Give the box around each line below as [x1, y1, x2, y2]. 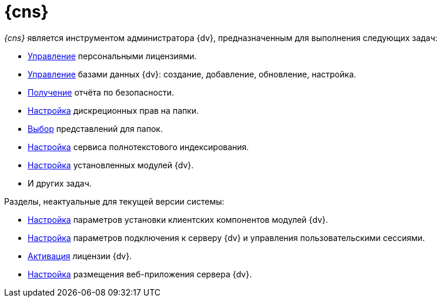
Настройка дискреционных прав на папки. [28, 105, 199, 116]
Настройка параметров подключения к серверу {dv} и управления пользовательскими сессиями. [28, 232, 425, 243]
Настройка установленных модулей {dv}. [28, 160, 194, 170]
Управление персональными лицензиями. [28, 50, 197, 61]
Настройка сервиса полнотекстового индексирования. [28, 141, 249, 152]
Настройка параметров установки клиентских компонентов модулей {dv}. [28, 214, 329, 225]
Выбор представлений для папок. [28, 123, 163, 134]
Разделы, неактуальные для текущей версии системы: [4, 196, 225, 206]
